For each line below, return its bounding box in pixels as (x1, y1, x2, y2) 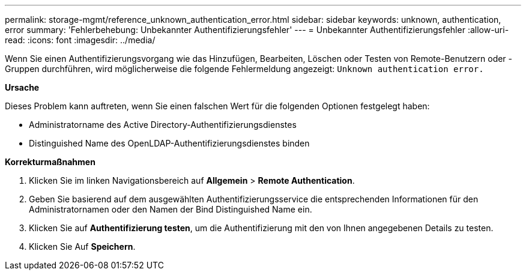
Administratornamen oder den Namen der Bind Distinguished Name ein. (29, 204, 312, 214)
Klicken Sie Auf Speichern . (29, 241, 136, 252)
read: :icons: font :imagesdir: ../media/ (5, 35, 156, 45)
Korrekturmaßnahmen (5, 157, 95, 167)
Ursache (5, 82, 40, 92)
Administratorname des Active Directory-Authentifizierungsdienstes (29, 119, 297, 130)
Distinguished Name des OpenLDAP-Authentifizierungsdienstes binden (29, 138, 310, 148)
